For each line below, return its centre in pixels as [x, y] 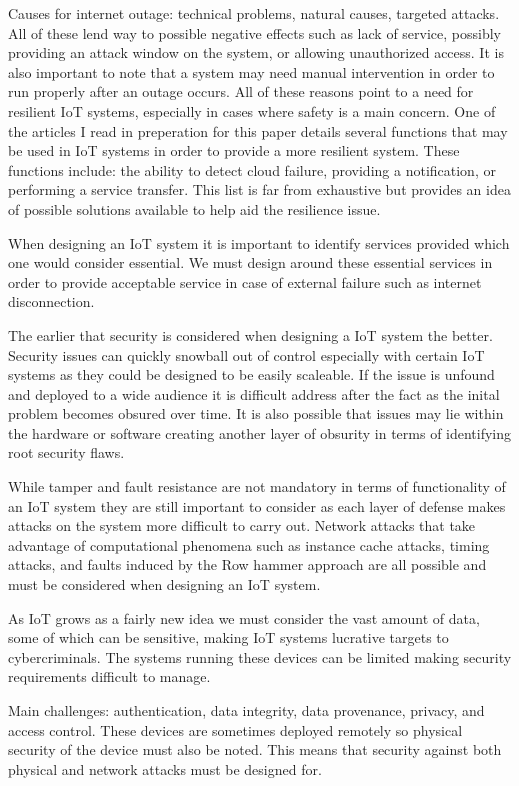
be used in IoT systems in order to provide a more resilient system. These [234, 150]
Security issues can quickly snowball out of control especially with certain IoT [246, 354]
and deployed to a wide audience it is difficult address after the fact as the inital [254, 393]
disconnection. [51, 301]
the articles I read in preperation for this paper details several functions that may [258, 130]
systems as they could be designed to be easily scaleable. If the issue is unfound [251, 374]
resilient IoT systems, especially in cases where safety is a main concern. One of [252, 110]
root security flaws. [66, 452]
